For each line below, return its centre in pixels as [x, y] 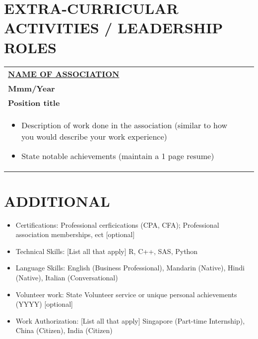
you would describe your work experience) [94, 136]
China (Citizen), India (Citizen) [64, 330]
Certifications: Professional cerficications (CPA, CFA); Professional [117, 224]
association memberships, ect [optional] [75, 234]
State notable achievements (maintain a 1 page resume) [118, 156]
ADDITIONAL [57, 201]
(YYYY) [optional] [44, 304]
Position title [34, 102]
